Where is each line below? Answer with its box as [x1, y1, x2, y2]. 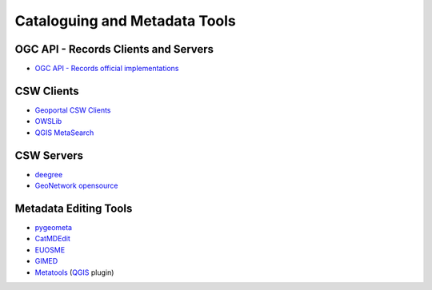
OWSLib [34, 117, 62, 126]
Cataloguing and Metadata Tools [14, 12, 236, 30]
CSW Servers [14, 149, 84, 162]
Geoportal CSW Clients [34, 105, 111, 115]
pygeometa [34, 222, 72, 232]
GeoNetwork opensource [34, 181, 118, 191]
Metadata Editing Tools [14, 201, 133, 215]
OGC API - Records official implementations [34, 64, 179, 73]
